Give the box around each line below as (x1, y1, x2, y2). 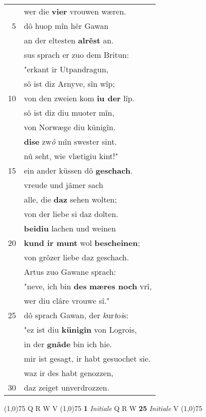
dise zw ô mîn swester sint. (24, 136, 117, 147)
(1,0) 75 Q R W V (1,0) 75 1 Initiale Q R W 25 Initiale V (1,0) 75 (4, 403, 203, 413)
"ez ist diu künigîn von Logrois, (24, 324, 137, 335)
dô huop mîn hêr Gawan (24, 20, 109, 31)
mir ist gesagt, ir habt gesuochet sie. (24, 353, 151, 364)
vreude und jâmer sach (24, 179, 103, 191)
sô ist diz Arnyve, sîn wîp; (24, 78, 115, 89)
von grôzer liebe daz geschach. (24, 251, 129, 263)
